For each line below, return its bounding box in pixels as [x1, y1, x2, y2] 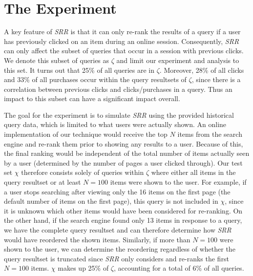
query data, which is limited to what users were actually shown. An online [4, 119, 227, 129]
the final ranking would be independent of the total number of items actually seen [4, 148, 250, 158]
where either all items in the [151, 167, 236, 177]
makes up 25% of [58, 263, 109, 273]
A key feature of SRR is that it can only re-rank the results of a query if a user [4, 26, 241, 37]
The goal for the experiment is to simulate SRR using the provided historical [4, 109, 234, 120]
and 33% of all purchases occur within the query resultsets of [4, 74, 187, 85]
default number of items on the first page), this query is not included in [4, 196, 218, 206]
